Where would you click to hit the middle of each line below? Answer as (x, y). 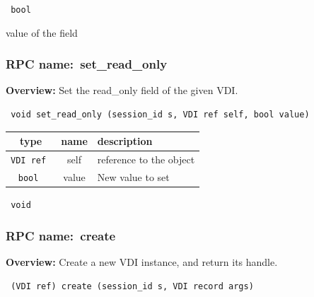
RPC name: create (61, 235)
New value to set (133, 176)
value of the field (42, 32)
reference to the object (146, 159)
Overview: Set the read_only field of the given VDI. (122, 90)
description (125, 141)
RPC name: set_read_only (87, 64)
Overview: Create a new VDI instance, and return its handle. (142, 261)
